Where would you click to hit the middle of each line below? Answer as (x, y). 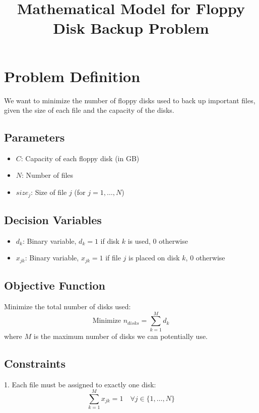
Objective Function (55, 285)
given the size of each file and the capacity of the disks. (89, 110)
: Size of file (49, 192)
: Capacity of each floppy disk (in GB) (80, 158)
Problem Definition (72, 76)
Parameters (35, 137)
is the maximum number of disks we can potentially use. (121, 336)
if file (113, 258)
